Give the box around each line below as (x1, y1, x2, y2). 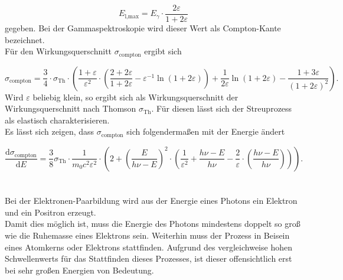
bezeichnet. (5, 33, 45, 45)
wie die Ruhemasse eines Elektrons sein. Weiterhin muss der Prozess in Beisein (5, 229, 290, 241)
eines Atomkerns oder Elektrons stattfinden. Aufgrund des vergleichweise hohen (5, 240, 292, 253)
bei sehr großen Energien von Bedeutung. (5, 263, 154, 276)
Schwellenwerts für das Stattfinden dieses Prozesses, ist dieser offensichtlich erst (5, 252, 292, 265)
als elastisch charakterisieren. (5, 113, 110, 126)
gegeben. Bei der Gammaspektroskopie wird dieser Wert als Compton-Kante (5, 22, 281, 34)
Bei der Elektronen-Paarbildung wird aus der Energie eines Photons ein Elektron (5, 194, 298, 207)
